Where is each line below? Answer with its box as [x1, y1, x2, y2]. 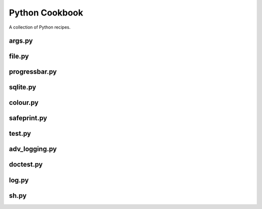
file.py [9, 52, 29, 61]
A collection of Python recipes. [9, 24, 71, 30]
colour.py [9, 98, 39, 107]
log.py [9, 176, 29, 184]
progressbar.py [9, 68, 57, 76]
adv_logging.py [9, 145, 57, 153]
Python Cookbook [9, 7, 83, 18]
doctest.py [9, 161, 43, 169]
